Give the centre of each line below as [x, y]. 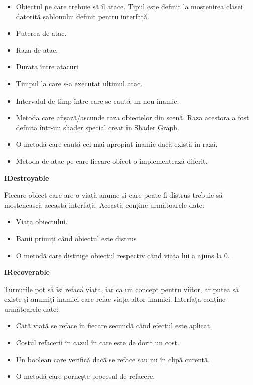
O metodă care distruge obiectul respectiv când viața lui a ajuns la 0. [123, 255]
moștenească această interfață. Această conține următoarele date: [104, 204]
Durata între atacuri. [48, 67]
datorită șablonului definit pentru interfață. [82, 16]
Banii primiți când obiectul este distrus [76, 238]
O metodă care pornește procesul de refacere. [85, 376]
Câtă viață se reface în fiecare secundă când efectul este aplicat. [114, 325]
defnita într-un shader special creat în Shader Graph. [98, 127]
